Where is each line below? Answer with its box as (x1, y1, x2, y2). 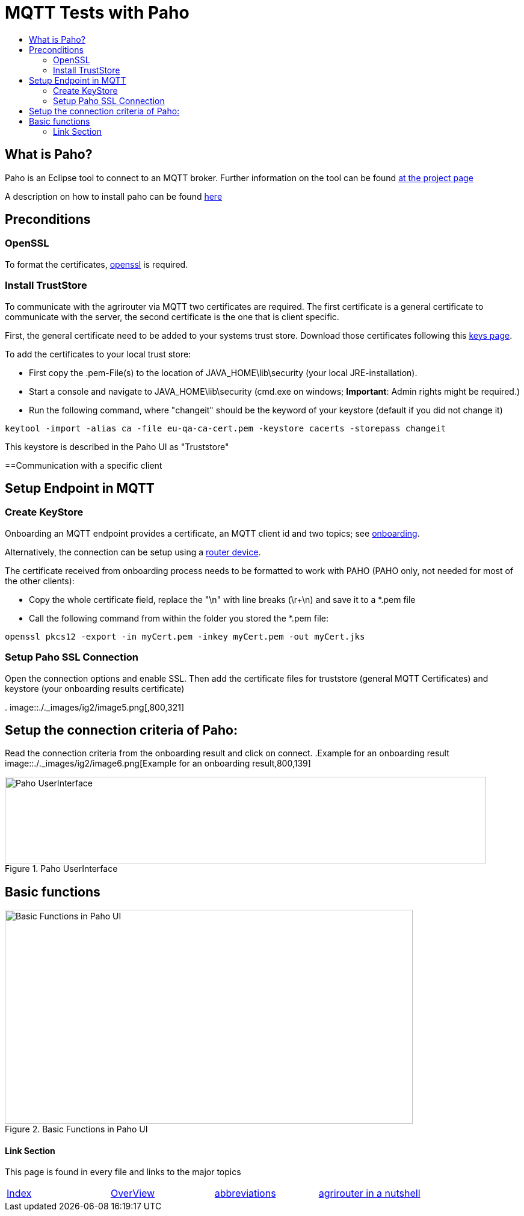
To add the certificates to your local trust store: (5, 348, 191, 359)
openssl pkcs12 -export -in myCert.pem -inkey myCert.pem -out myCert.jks (5, 631, 365, 641)
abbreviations (214, 1187, 276, 1200)
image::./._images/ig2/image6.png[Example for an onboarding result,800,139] (5, 758, 311, 769)
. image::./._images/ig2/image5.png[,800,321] (5, 702, 185, 712)
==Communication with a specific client (5, 460, 162, 471)
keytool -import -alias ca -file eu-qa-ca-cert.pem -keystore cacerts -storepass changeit (5, 423, 446, 433)
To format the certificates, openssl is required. (5, 259, 188, 270)
